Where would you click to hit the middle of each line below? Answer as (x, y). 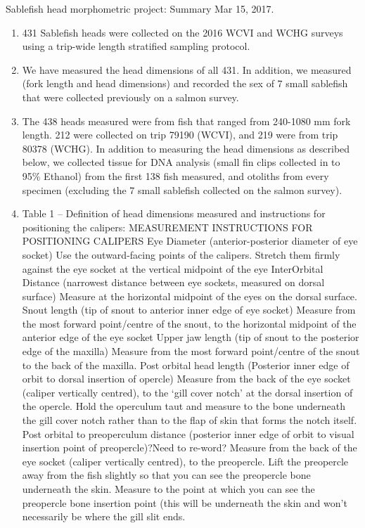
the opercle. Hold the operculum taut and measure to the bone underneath (184, 406)
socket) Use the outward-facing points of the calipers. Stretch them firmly (181, 254)
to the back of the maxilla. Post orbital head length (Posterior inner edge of (186, 365)
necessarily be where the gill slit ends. (104, 516)
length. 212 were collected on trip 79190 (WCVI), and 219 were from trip (180, 135)
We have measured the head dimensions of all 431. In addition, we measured (187, 69)
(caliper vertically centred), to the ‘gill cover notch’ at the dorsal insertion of (187, 392)
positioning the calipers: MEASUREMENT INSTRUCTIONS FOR (167, 227)
